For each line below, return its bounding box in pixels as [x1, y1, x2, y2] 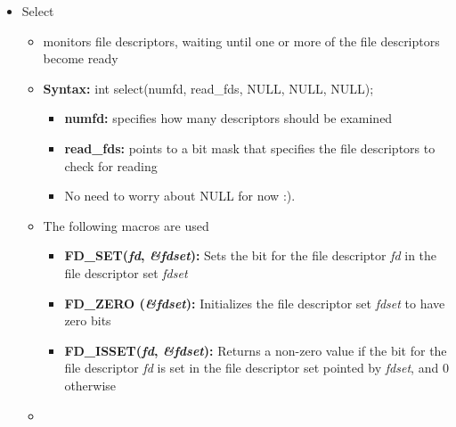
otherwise [64, 375, 117, 394]
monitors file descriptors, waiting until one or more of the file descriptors [43, 31, 440, 50]
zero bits [64, 311, 111, 330]
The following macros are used [43, 216, 209, 234]
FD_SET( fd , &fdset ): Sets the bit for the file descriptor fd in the [64, 246, 437, 265]
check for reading [64, 156, 158, 175]
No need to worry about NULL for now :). [64, 186, 296, 205]
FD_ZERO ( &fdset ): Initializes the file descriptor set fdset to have [64, 293, 445, 312]
